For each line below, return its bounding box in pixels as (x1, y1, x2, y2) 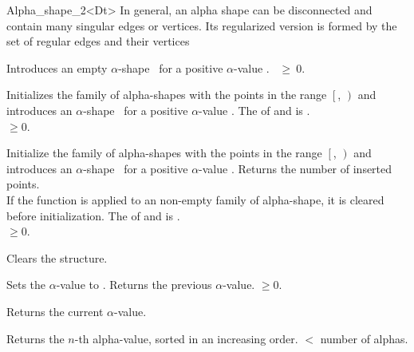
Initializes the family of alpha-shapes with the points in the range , (6, 86, 341, 103)
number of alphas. (320, 330, 408, 346)
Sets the (6, 276, 46, 293)
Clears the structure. (6, 249, 108, 266)
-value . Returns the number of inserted (199, 160, 392, 176)
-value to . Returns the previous (56, 276, 212, 293)
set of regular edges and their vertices (6, 33, 190, 49)
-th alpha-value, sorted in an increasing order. (74, 330, 298, 346)
